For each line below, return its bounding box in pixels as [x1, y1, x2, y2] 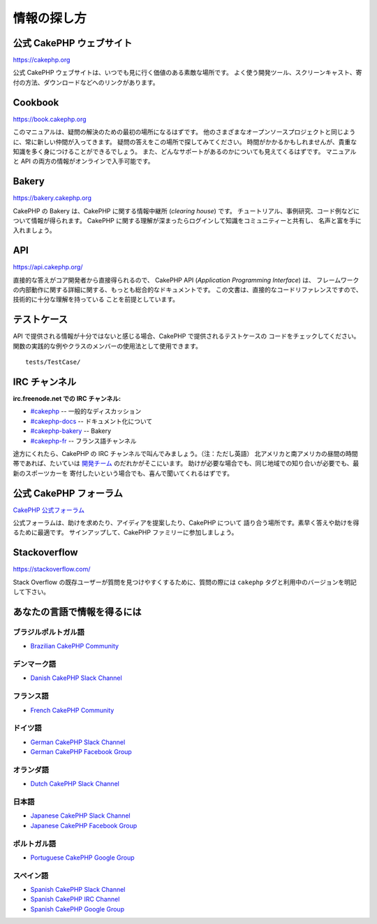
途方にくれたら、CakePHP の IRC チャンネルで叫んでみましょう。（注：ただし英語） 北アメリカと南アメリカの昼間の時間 [13, 450, 359, 458]
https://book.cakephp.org [13, 115, 87, 123]
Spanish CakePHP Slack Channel [30, 886, 126, 894]
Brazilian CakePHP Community [30, 642, 119, 651]
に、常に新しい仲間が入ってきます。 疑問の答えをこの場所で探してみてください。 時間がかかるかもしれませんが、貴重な [13, 137, 357, 146]
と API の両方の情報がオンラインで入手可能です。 [13, 157, 154, 166]
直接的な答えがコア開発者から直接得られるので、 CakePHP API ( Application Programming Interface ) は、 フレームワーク [13, 276, 360, 284]
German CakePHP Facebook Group [30, 748, 132, 756]
